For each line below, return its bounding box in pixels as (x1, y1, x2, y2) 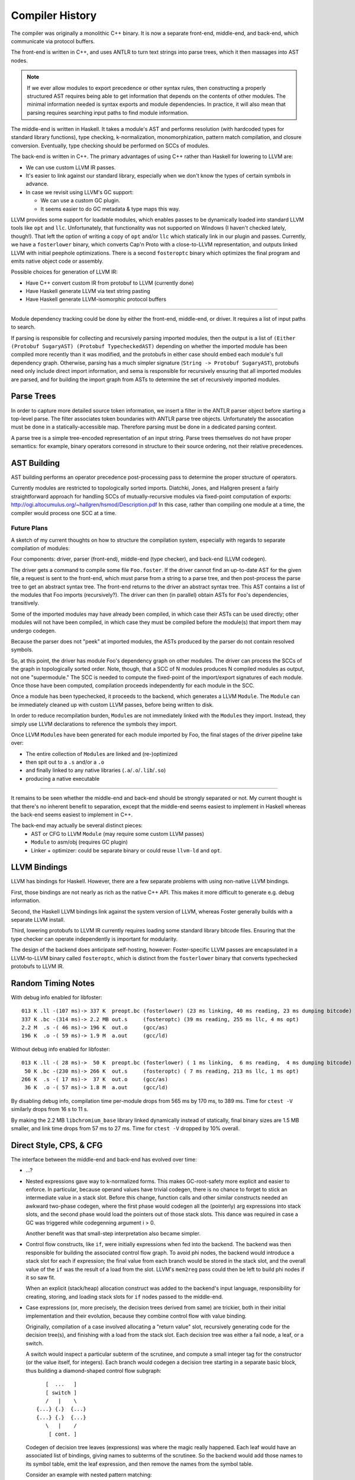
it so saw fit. (25, 1273, 56, 1281)
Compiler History (11, 9, 97, 22)
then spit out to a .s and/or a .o (25, 758, 105, 766)
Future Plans (11, 524, 49, 532)
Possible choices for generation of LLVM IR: (11, 268, 118, 275)
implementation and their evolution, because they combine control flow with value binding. (25, 1312, 247, 1320)
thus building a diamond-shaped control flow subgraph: (25, 1367, 162, 1374)
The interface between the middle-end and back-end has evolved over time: (11, 1156, 198, 1163)
